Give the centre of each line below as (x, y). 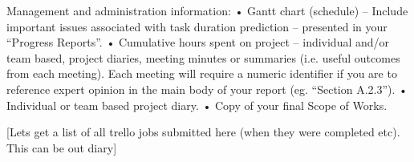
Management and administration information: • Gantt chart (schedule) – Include (207, 10)
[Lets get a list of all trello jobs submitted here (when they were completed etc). (203, 132)
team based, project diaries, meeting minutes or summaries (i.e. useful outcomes (203, 57)
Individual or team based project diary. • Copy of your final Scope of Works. (197, 105)
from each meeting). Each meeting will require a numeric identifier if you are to (202, 73)
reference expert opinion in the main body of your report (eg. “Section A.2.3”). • (207, 89)
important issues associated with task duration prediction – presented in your (197, 26)
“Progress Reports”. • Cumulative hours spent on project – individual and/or (198, 42)
